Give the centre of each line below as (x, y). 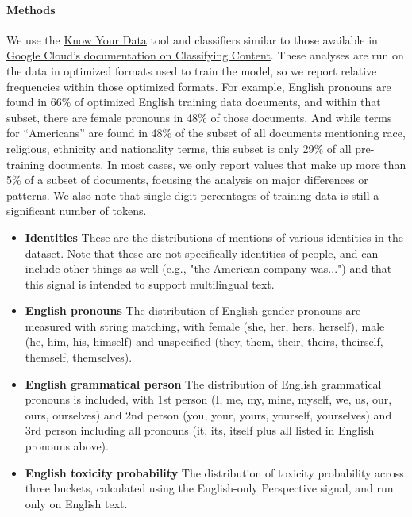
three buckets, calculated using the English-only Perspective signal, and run (209, 488)
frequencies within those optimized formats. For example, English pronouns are (199, 86)
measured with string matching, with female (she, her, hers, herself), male (205, 326)
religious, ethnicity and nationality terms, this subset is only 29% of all (179, 148)
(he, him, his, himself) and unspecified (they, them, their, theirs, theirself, (204, 341)
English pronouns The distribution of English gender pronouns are (193, 310)
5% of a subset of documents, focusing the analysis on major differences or (187, 180)
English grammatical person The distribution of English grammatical (203, 383)
